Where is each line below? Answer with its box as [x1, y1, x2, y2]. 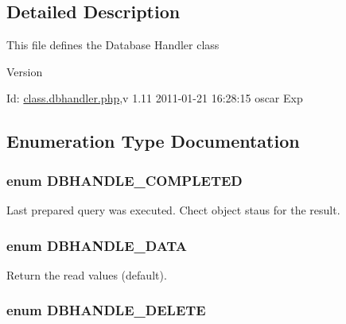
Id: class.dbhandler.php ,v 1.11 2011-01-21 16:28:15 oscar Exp [6, 90, 303, 106]
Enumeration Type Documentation [6, 129, 300, 153]
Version [6, 63, 43, 79]
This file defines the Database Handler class [6, 37, 220, 53]
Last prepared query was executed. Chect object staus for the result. [6, 201, 340, 218]
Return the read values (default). [6, 266, 167, 283]
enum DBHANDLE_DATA [6, 235, 188, 255]
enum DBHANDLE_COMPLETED [6, 170, 243, 190]
